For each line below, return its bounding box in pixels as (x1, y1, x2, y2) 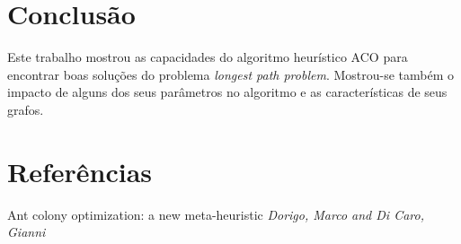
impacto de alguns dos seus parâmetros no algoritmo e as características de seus (7, 83, 448, 101)
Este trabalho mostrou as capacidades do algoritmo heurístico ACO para (7, 48, 408, 66)
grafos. (7, 100, 44, 118)
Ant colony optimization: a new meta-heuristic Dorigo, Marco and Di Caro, (7, 205, 424, 223)
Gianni (7, 222, 46, 241)
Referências (7, 152, 153, 189)
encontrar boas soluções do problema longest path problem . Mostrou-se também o (7, 65, 455, 83)
